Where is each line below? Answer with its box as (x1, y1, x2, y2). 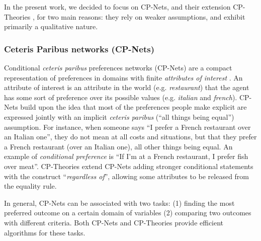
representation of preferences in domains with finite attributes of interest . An (4, 72, 243, 83)
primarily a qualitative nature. (4, 21, 98, 32)
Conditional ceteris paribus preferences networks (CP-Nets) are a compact (4, 62, 232, 72)
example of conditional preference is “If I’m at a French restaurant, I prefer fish (4, 151, 248, 162)
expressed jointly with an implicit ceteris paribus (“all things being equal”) (4, 111, 234, 122)
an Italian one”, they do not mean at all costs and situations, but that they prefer (4, 131, 257, 142)
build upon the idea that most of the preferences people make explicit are (20, 102, 247, 112)
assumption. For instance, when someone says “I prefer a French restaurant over (4, 121, 251, 132)
